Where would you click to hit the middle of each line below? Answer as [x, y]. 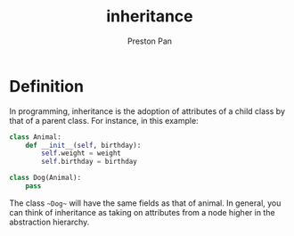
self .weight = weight [82, 153]
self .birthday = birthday [90, 162]
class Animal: [36, 137]
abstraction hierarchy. [49, 222]
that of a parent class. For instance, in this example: [104, 120]
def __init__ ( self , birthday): [83, 145]
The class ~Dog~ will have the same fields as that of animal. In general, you [145, 203]
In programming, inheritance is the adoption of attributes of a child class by [147, 111]
